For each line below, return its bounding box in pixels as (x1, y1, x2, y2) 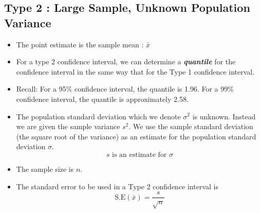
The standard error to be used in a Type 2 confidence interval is (16, 181, 218, 191)
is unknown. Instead (192, 111, 256, 121)
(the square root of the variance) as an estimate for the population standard (16, 131, 256, 141)
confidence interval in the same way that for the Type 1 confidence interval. (16, 66, 255, 77)
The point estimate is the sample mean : (16, 39, 144, 49)
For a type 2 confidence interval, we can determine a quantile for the (16, 56, 236, 67)
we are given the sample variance (16, 121, 120, 132)
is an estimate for (112, 151, 167, 158)
